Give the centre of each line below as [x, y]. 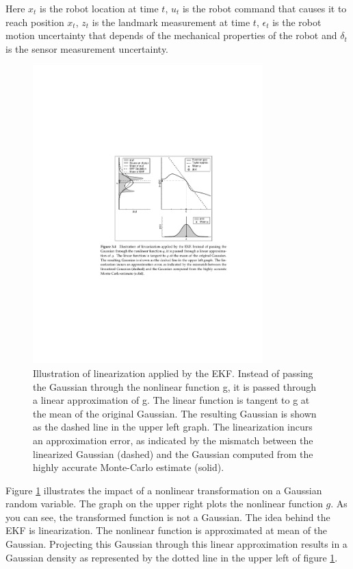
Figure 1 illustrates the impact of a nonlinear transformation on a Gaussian [164, 490]
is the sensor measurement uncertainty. [87, 48]
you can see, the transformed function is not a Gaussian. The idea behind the [168, 517]
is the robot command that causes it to [264, 8]
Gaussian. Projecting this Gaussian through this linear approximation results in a [176, 544]
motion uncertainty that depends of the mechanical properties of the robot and [171, 35]
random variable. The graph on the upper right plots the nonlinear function [164, 504]
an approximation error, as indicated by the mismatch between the [173, 440]
